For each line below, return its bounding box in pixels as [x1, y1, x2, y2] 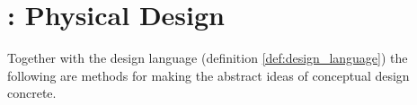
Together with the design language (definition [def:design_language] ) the [7, 48, 408, 67]
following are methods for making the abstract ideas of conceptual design [7, 66, 410, 84]
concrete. [7, 83, 57, 102]
